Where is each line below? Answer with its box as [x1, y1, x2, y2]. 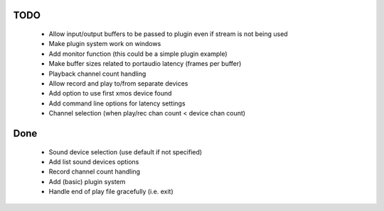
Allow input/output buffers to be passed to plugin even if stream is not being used [48, 30, 288, 38]
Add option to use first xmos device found [48, 89, 172, 98]
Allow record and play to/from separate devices [48, 79, 188, 88]
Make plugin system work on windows [48, 40, 161, 48]
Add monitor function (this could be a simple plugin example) [48, 50, 228, 58]
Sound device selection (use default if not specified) [48, 147, 203, 156]
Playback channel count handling [48, 69, 146, 78]
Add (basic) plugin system [48, 177, 126, 186]
